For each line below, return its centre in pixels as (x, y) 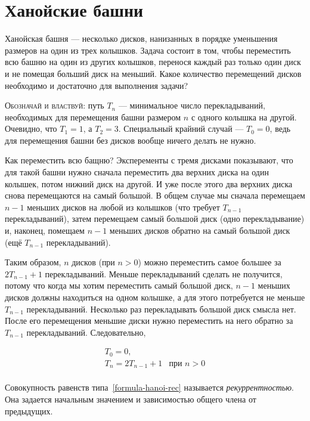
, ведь (280, 129)
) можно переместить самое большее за (210, 262)
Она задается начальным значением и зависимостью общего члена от (131, 399)
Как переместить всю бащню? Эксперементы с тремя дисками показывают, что (149, 160)
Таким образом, (33, 262)
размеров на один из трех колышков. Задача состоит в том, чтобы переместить (148, 50)
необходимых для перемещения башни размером (93, 117)
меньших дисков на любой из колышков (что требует (123, 207)
